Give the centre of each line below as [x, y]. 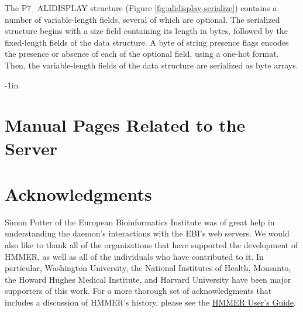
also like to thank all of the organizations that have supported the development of [151, 245]
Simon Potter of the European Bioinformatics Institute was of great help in [140, 222]
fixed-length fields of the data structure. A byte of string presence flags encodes [147, 42]
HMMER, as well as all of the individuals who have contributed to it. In [134, 256]
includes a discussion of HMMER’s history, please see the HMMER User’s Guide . [150, 302]
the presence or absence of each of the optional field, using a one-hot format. [142, 54]
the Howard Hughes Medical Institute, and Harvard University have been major [148, 279]
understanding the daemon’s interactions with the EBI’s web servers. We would [147, 233]
